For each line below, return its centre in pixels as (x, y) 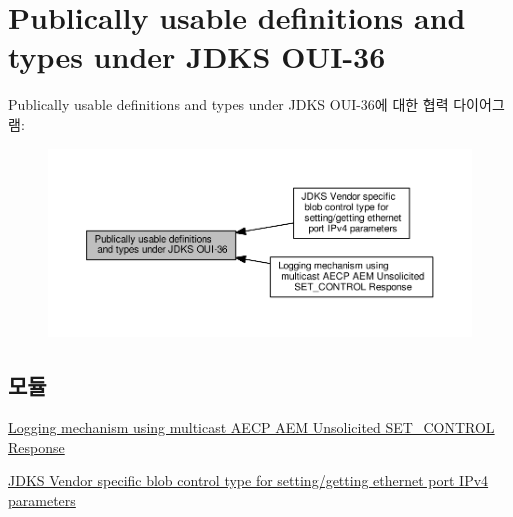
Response (36, 446)
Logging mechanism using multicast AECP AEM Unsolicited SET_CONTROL (251, 427)
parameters (42, 499)
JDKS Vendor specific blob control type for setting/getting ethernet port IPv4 (248, 480)
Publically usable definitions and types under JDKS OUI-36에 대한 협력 (228, 104)
